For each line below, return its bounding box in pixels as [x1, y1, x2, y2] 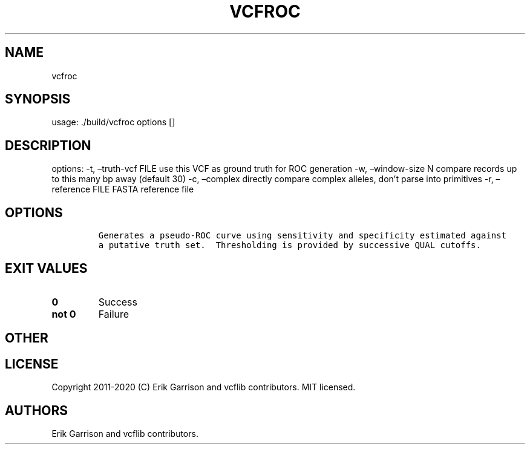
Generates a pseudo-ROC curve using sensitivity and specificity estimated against [98, 231, 507, 241]
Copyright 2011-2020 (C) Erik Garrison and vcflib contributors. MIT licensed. [51, 382, 356, 393]
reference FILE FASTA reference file [51, 184, 194, 195]
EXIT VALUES [5, 260, 88, 276]
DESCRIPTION [5, 137, 91, 153]
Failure [98, 307, 129, 320]
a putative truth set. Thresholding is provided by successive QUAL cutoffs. [98, 240, 481, 251]
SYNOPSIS [5, 91, 71, 107]
